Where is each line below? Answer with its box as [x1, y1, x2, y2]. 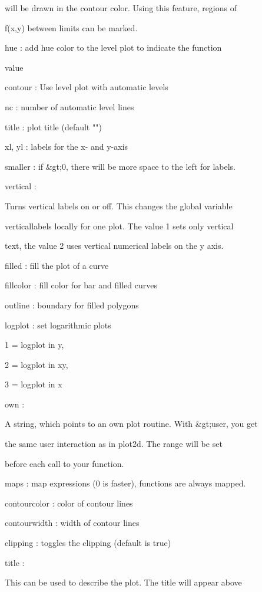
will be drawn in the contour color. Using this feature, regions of [5, 2, 237, 14]
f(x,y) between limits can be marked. [5, 21, 138, 34]
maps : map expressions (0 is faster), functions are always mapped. [5, 477, 246, 489]
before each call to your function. [5, 457, 124, 469]
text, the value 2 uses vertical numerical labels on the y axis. [5, 239, 224, 252]
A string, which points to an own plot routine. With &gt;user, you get [5, 417, 258, 430]
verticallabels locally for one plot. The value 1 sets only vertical [5, 219, 234, 232]
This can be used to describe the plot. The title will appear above [5, 576, 242, 588]
